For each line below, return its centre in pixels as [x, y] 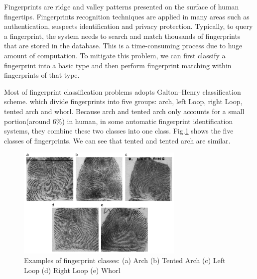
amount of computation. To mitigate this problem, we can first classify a [115, 55]
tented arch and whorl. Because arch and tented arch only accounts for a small [124, 111]
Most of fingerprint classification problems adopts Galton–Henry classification [123, 91]
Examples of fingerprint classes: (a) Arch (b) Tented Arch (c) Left [125, 260]
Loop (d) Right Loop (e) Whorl [72, 270]
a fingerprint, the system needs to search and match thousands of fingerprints [122, 36]
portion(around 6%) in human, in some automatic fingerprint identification [119, 121]
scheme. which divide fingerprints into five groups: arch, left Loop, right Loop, [123, 101]
